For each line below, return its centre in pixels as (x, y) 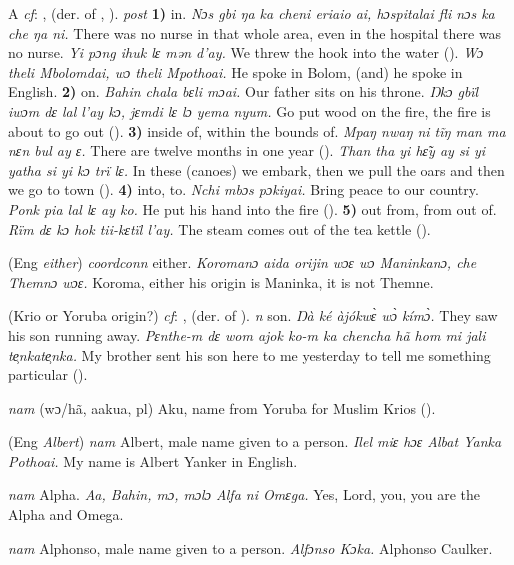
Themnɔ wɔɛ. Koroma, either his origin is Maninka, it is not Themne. (221, 281)
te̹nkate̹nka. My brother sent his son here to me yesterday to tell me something (249, 354)
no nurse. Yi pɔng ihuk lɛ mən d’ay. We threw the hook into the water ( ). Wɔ (246, 52)
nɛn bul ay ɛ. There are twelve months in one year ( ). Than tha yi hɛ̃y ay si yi (247, 150)
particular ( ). (48, 374)
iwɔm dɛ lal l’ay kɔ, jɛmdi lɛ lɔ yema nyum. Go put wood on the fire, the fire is (249, 110)
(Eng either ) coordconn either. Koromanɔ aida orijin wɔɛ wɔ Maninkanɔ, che (242, 262)
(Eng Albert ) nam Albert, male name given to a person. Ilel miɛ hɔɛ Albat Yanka (255, 441)
